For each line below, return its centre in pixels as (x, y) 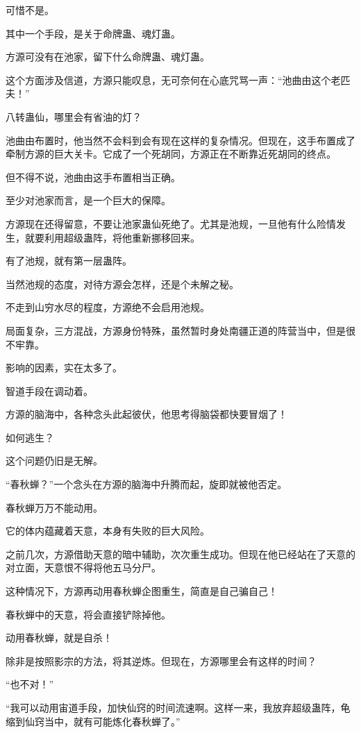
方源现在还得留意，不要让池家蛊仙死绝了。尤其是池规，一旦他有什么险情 (171, 223)
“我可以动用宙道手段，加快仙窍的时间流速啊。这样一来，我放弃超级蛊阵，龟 (178, 707)
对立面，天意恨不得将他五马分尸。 (83, 567)
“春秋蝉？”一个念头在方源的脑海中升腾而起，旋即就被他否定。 (146, 484)
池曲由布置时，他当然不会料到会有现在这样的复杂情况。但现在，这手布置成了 (180, 140)
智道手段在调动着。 (49, 390)
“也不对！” (30, 684)
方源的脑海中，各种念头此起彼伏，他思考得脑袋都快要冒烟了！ (146, 414)
